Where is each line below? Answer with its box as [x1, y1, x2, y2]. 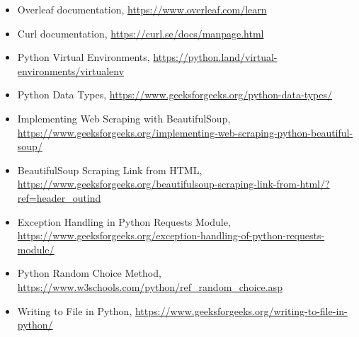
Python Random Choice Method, [17, 265, 161, 280]
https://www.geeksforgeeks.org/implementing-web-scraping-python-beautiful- [17, 125, 353, 139]
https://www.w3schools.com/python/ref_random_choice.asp [17, 279, 283, 294]
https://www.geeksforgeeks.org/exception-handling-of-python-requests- [17, 228, 325, 243]
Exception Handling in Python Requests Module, [17, 214, 231, 229]
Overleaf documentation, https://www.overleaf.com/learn [17, 2, 267, 16]
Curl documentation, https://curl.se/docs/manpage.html [17, 25, 264, 40]
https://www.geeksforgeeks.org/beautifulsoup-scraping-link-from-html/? [17, 176, 330, 191]
